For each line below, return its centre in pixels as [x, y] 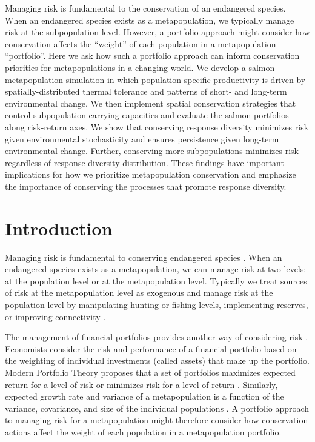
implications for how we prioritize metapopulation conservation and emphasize [151, 174]
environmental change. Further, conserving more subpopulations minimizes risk [152, 151]
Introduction [59, 228]
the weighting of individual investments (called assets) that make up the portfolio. [157, 360]
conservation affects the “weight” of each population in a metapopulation [141, 43]
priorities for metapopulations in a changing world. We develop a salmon [140, 67]
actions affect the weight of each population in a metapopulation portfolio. [143, 431]
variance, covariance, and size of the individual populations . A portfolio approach [157, 408]
